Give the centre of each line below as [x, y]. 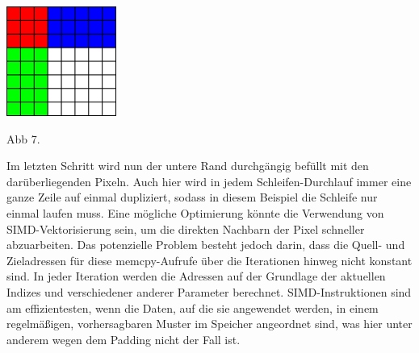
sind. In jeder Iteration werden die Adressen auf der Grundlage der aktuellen [196, 276]
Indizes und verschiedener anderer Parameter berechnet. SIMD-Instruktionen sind [209, 292]
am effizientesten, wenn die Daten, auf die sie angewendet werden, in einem [193, 307]
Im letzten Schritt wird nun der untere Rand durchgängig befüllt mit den [188, 166]
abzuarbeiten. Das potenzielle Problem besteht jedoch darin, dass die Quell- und [206, 245]
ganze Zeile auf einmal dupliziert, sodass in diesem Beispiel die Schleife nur [192, 197]
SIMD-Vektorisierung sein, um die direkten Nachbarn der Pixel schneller [186, 228]
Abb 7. [23, 138]
